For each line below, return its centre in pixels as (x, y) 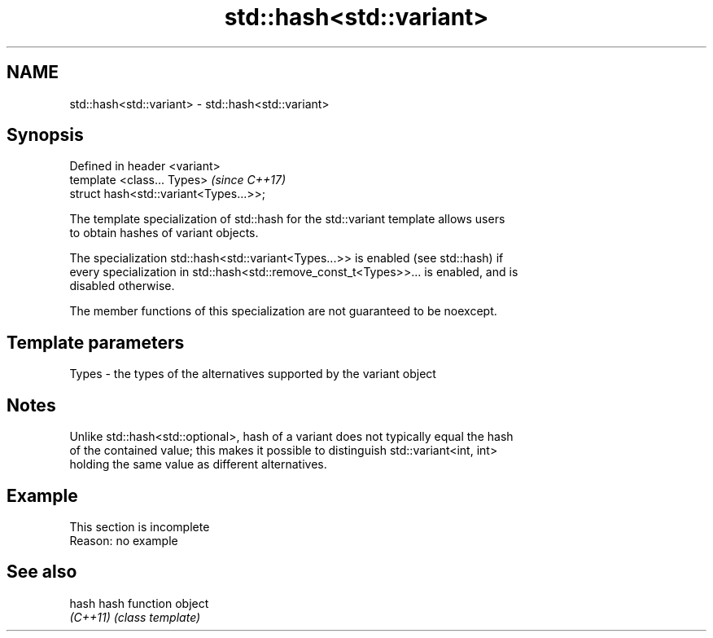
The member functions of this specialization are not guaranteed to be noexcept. (283, 311)
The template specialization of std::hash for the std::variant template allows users (287, 219)
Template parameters (96, 342)
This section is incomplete (140, 526)
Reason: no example (124, 540)
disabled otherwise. (122, 286)
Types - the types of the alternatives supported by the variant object (253, 374)
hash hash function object (139, 603)
